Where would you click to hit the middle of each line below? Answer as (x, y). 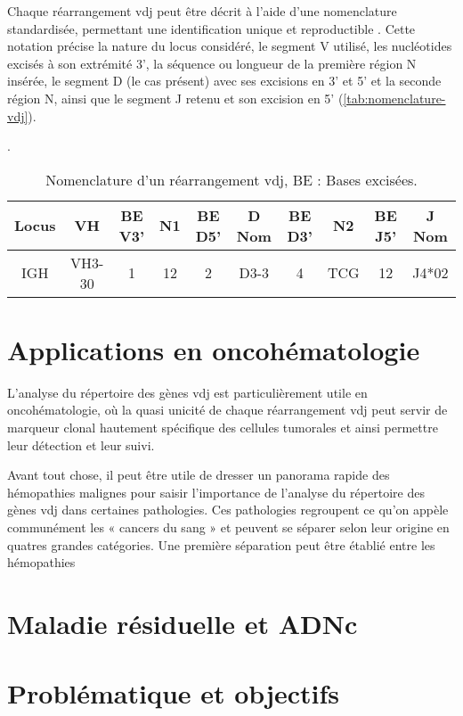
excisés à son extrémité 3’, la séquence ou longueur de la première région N (212, 63)
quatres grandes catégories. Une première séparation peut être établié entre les (221, 544)
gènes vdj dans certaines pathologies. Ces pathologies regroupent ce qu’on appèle (228, 510)
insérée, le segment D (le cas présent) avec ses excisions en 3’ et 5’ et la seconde (224, 81)
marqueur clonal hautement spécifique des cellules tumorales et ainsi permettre (223, 428)
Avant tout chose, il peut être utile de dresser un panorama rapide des (199, 475)
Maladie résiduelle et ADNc (183, 623)
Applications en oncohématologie (214, 349)
